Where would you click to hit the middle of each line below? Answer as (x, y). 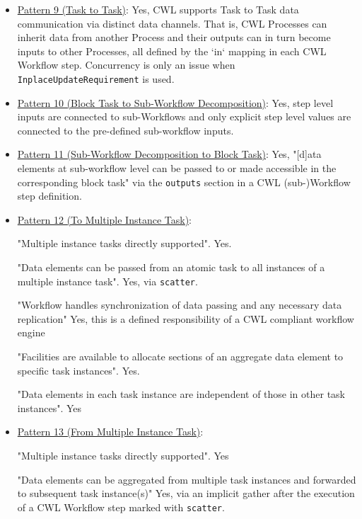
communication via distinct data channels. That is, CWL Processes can (172, 23)
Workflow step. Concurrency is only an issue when (126, 65)
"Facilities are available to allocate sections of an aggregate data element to (180, 357)
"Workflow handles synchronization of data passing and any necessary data (180, 305)
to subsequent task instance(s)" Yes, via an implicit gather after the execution (186, 493)
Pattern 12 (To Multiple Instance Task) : (104, 219)
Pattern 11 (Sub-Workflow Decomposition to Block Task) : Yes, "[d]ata (169, 154)
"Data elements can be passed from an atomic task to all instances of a (171, 267)
